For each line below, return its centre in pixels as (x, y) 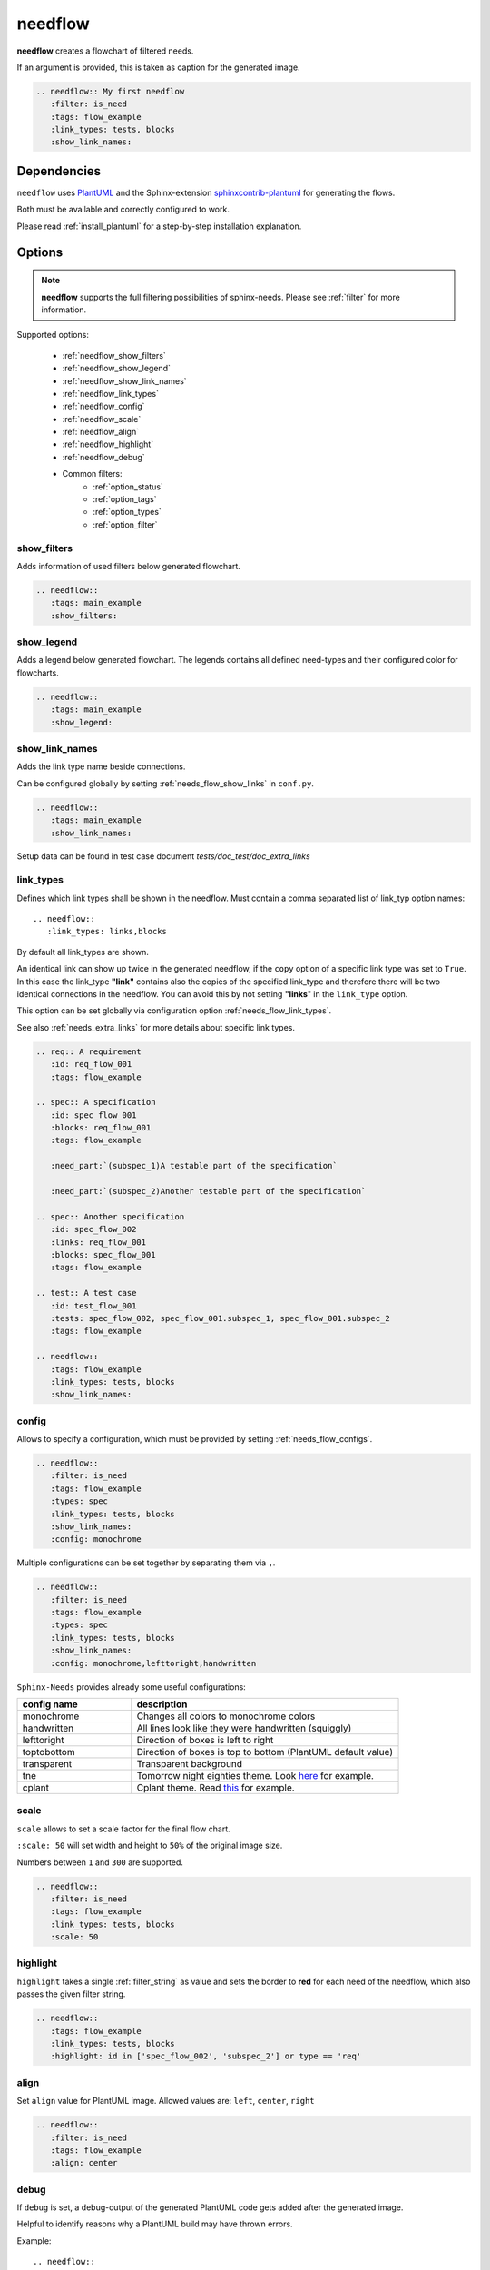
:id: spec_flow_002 (93, 1229)
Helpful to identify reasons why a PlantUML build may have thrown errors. (155, 2224)
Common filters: (92, 474)
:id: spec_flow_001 (93, 1115)
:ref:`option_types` (127, 512)
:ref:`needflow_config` (103, 406)
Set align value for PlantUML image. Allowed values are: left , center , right (166, 2101)
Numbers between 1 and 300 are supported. (100, 1862)
